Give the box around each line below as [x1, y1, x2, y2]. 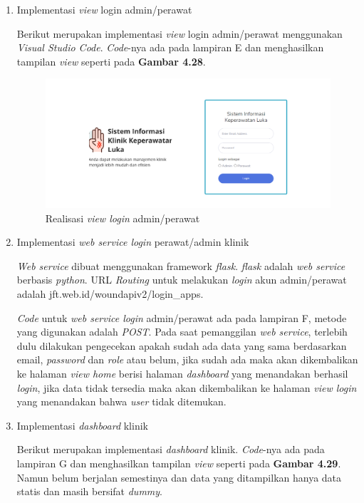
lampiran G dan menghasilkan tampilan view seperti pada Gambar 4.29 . [16, 456, 341, 470]
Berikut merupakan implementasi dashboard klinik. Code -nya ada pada [16, 442, 325, 457]
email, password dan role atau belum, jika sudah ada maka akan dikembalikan [16, 352, 358, 367]
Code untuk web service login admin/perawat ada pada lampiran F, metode [16, 310, 347, 325]
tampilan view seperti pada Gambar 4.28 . [16, 53, 206, 68]
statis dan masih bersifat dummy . [16, 484, 162, 499]
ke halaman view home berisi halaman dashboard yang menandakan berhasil [16, 366, 348, 381]
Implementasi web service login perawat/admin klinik [16, 234, 249, 249]
